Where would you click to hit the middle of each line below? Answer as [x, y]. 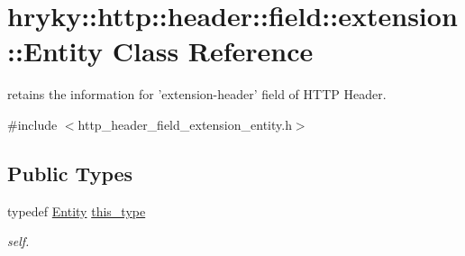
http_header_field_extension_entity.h [185, 124]
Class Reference [213, 51]
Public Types [70, 173]
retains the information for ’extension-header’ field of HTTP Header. [197, 94]
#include [32, 124]
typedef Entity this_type [77, 210]
